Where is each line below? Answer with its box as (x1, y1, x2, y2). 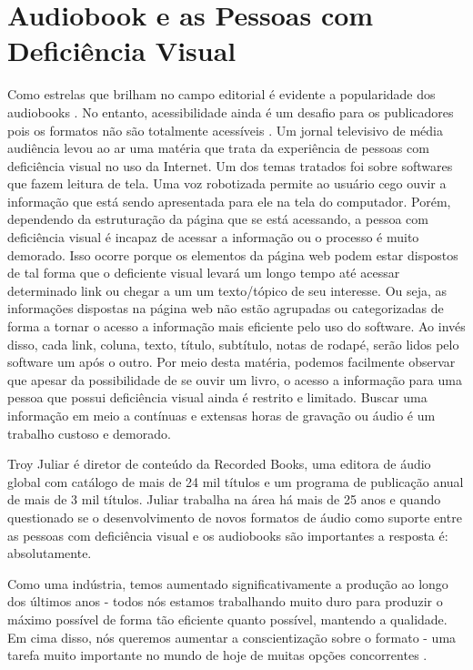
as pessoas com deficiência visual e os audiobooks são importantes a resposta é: (7, 525, 448, 544)
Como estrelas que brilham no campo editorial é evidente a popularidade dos (7, 85, 436, 104)
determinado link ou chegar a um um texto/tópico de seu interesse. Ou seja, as (7, 280, 448, 299)
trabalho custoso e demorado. (7, 423, 171, 442)
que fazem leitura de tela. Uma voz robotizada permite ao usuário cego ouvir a (7, 174, 447, 193)
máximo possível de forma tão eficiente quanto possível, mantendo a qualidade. (7, 609, 448, 628)
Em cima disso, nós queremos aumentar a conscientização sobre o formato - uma (7, 627, 457, 646)
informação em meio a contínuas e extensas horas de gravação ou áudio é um (7, 406, 436, 424)
